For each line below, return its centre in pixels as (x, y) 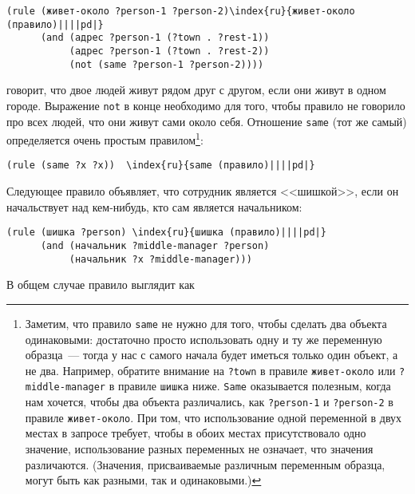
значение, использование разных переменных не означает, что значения (199, 448)
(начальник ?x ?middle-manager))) (160, 259)
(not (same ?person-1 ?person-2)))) (166, 64)
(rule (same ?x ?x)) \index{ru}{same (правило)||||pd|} (161, 166)
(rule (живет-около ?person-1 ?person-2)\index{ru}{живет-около (181, 11)
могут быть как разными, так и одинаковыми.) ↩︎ (143, 480)
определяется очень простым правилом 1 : (105, 138)
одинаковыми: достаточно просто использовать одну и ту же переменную (204, 339)
